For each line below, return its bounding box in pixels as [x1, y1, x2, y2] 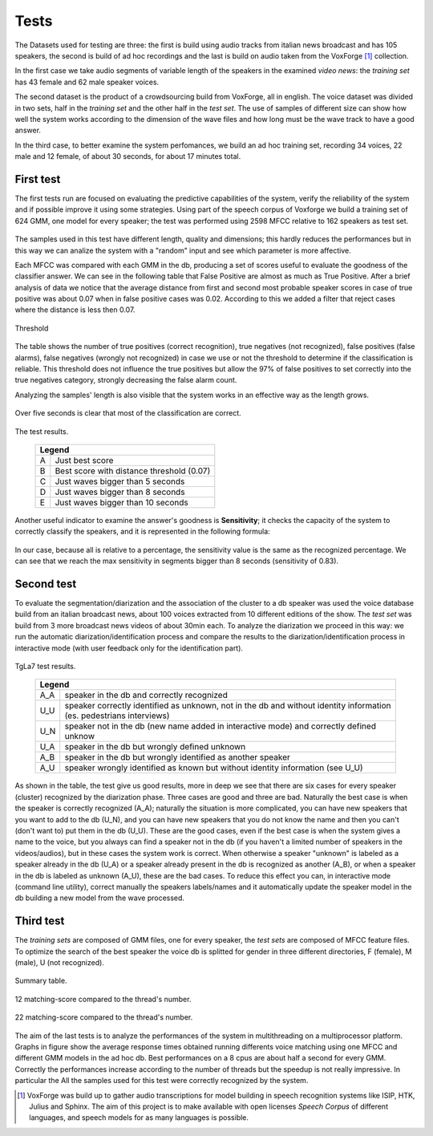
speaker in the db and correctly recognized [64, 690, 228, 701]
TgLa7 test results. [14, 662, 76, 671]
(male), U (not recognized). [14, 958, 104, 968]
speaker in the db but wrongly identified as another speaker [64, 752, 290, 763]
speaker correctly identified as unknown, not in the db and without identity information [64, 700, 391, 712]
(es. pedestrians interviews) [64, 710, 170, 721]
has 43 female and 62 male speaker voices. [14, 77, 160, 87]
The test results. [14, 426, 69, 436]
